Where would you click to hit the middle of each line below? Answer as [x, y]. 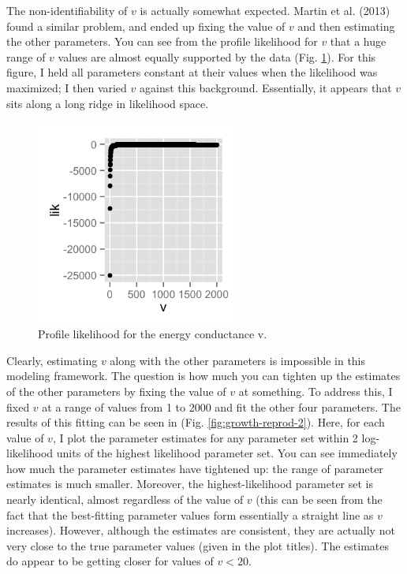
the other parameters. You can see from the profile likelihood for [162, 41]
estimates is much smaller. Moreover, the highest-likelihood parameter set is [190, 484]
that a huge [358, 41]
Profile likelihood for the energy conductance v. [153, 334]
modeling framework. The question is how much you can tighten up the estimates [203, 376]
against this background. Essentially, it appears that [265, 87]
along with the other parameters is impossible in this [238, 360]
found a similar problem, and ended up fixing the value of [146, 26]
